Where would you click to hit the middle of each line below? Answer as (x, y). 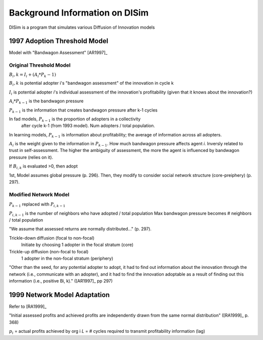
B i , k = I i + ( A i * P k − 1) (32, 75)
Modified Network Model (39, 194)
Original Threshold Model (40, 65)
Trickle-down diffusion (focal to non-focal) (52, 238)
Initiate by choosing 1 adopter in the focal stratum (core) (77, 245)
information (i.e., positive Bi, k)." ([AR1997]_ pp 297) (61, 281)
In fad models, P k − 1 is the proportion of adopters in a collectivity (75, 119)
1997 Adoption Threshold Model (59, 41)
